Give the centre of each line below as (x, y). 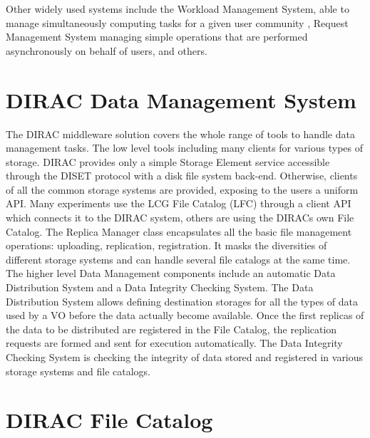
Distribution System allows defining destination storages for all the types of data (182, 301)
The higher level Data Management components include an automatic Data (171, 273)
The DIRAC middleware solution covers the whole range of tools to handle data (180, 134)
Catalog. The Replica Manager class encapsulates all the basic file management (179, 231)
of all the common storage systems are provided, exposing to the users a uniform (182, 189)
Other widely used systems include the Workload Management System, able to (178, 9)
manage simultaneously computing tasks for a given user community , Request (177, 22)
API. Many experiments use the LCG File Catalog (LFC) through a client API (179, 203)
